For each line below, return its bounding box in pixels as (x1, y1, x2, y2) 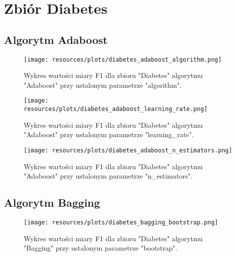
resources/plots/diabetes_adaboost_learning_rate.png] (24, 106, 208, 113)
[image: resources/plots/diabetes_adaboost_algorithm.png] (24, 56, 222, 63)
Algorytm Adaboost (4, 32, 108, 47)
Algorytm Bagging (4, 195, 100, 210)
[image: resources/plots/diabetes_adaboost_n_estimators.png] (24, 146, 233, 154)
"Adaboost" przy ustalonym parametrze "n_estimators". (24, 171, 193, 181)
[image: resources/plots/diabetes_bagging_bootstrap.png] (24, 219, 218, 226)
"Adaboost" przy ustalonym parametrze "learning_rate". (24, 129, 194, 140)
